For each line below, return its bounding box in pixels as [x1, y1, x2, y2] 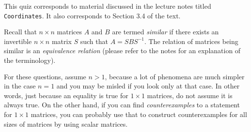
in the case [4, 81, 36, 91]
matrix [51, 36, 72, 46]
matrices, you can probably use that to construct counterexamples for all [31, 109, 247, 119]
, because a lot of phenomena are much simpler [105, 71, 245, 81]
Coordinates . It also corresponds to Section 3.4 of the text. [4, 10, 181, 20]
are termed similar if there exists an [112, 27, 219, 37]
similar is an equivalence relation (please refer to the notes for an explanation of [4, 45, 241, 56]
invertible [4, 36, 32, 46]
